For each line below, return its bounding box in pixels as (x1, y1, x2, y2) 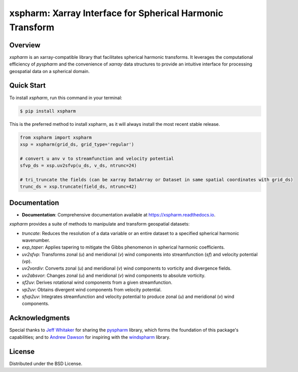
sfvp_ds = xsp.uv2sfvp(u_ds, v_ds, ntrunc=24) (20, 163, 137, 169)
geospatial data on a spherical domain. (9, 68, 90, 74)
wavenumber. (22, 237, 50, 243)
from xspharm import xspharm (20, 134, 92, 140)
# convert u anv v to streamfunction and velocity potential (20, 156, 174, 161)
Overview (9, 41, 41, 49)
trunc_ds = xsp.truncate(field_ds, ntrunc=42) (20, 184, 137, 190)
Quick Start (9, 81, 46, 90)
